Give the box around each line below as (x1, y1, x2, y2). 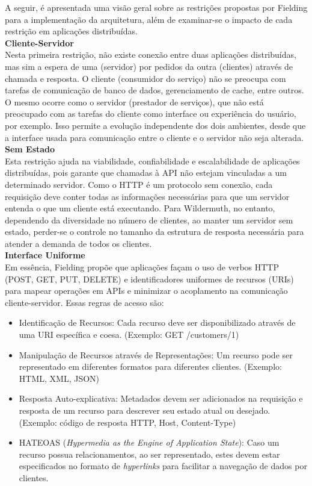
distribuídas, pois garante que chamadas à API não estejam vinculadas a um (5, 166, 287, 179)
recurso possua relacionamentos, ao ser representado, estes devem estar (19, 447, 280, 460)
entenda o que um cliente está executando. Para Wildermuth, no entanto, (5, 202, 275, 214)
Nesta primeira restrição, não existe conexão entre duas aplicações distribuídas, (5, 48, 296, 61)
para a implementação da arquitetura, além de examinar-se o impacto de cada (5, 13, 293, 25)
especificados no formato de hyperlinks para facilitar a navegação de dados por (19, 460, 307, 472)
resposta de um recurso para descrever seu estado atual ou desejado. (19, 404, 271, 416)
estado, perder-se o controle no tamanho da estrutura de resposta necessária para (5, 225, 304, 238)
